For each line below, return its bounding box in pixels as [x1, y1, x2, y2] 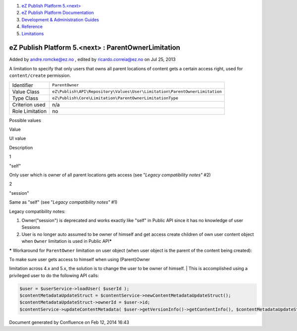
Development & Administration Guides [21, 16, 99, 22]
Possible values [9, 117, 42, 123]
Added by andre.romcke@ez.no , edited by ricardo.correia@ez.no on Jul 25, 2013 [9, 56, 176, 62]
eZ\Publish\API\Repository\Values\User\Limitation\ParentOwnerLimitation [52, 89, 222, 94]
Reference [21, 24, 43, 30]
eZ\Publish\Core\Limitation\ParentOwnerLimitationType [52, 96, 178, 101]
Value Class [12, 88, 40, 95]
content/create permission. [9, 72, 71, 79]
